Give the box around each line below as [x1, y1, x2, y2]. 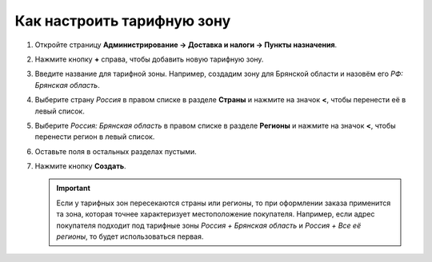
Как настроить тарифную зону [14, 12, 231, 30]
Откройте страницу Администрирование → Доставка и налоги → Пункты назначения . [34, 40, 338, 50]
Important [56, 184, 91, 193]
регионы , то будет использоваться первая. [56, 232, 204, 241]
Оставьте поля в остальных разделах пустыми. [34, 146, 198, 156]
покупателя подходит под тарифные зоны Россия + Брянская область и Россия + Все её [56, 220, 362, 230]
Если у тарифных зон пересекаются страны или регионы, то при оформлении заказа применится [56, 198, 391, 208]
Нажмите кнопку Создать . [34, 161, 127, 171]
